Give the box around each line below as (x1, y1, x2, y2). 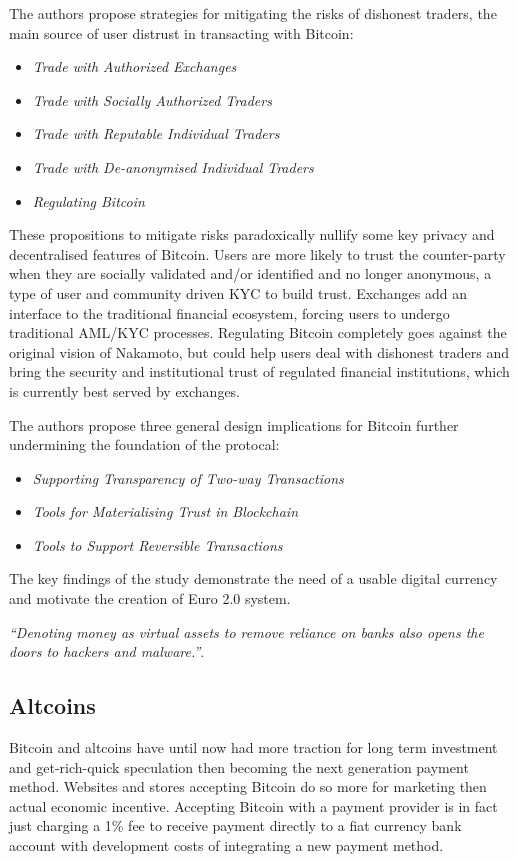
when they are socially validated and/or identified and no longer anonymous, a (9, 263, 492, 284)
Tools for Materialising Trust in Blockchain (32, 501, 299, 522)
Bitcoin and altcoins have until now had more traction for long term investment (9, 737, 498, 758)
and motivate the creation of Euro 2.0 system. (9, 588, 291, 609)
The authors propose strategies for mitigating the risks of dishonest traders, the (9, 3, 497, 23)
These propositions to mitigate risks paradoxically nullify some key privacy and (9, 224, 495, 245)
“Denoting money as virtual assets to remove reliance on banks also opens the (9, 621, 484, 642)
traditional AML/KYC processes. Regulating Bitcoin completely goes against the (9, 322, 507, 343)
